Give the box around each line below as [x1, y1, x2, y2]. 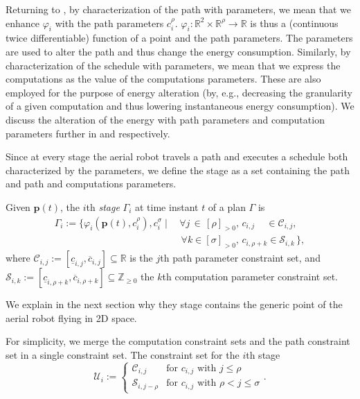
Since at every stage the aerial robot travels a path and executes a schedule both [6, 149, 348, 164]
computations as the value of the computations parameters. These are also [6, 71, 321, 86]
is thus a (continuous [250, 15, 339, 30]
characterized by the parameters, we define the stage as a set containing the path [6, 162, 350, 177]
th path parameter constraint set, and [160, 251, 321, 265]
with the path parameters [55, 15, 164, 30]
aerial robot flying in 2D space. [6, 310, 137, 325]
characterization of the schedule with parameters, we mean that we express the [6, 58, 341, 72]
